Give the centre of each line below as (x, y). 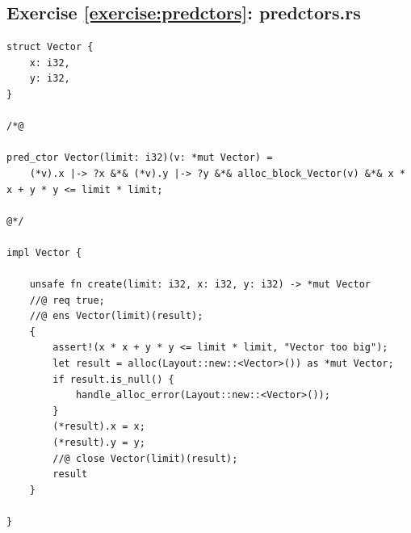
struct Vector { (50, 47)
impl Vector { (44, 252)
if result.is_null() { (113, 379)
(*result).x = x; (99, 427)
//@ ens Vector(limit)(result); (116, 316)
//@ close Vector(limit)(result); (145, 458)
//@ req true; (67, 300)
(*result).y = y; (99, 443)
